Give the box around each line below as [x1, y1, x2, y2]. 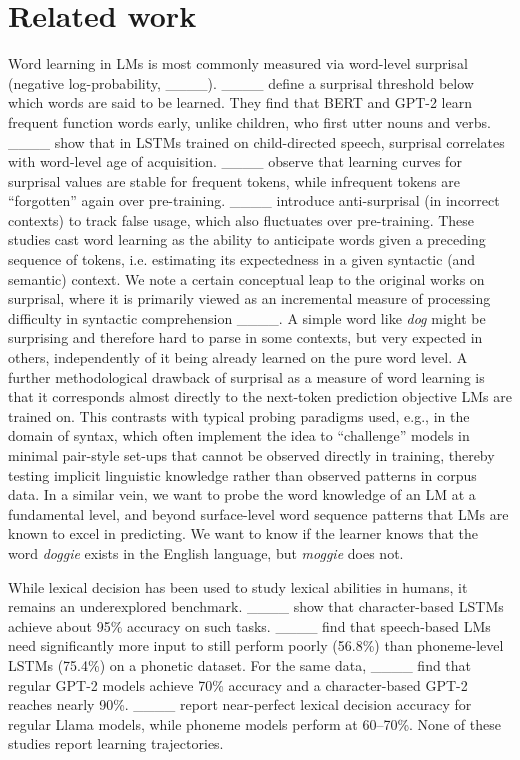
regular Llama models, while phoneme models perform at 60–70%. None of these [8, 713, 501, 734]
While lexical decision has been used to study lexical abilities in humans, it [8, 576, 468, 597]
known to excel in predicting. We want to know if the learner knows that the [8, 523, 478, 544]
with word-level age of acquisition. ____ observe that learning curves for [8, 151, 462, 172]
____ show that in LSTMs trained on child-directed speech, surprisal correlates [8, 131, 505, 152]
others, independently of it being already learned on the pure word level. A [8, 347, 468, 368]
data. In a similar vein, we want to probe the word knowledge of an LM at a [8, 484, 476, 505]
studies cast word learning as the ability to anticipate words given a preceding [8, 229, 486, 250]
